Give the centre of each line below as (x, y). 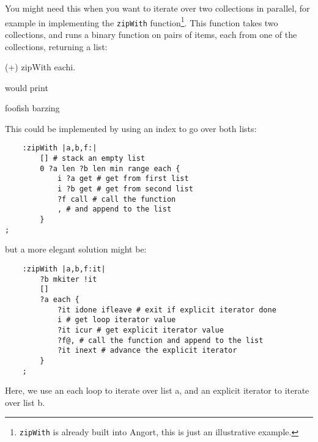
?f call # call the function (116, 199)
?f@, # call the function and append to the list (160, 340)
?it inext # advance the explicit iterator (147, 351)
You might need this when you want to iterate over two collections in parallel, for (157, 8)
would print (27, 87)
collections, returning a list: (56, 46)
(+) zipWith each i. (40, 67)
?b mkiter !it (68, 279)
